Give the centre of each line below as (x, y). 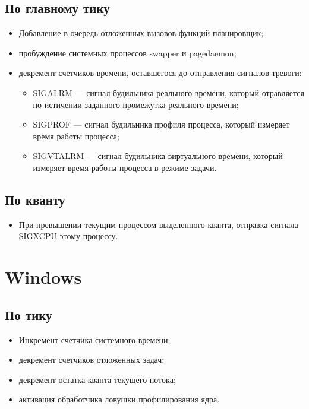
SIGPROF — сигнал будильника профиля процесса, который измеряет (161, 124)
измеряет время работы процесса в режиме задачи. (125, 167)
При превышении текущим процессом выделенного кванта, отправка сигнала (158, 224)
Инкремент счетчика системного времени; (94, 339)
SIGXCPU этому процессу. (68, 236)
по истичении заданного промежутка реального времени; (136, 104)
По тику (29, 314)
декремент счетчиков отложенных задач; (92, 359)
